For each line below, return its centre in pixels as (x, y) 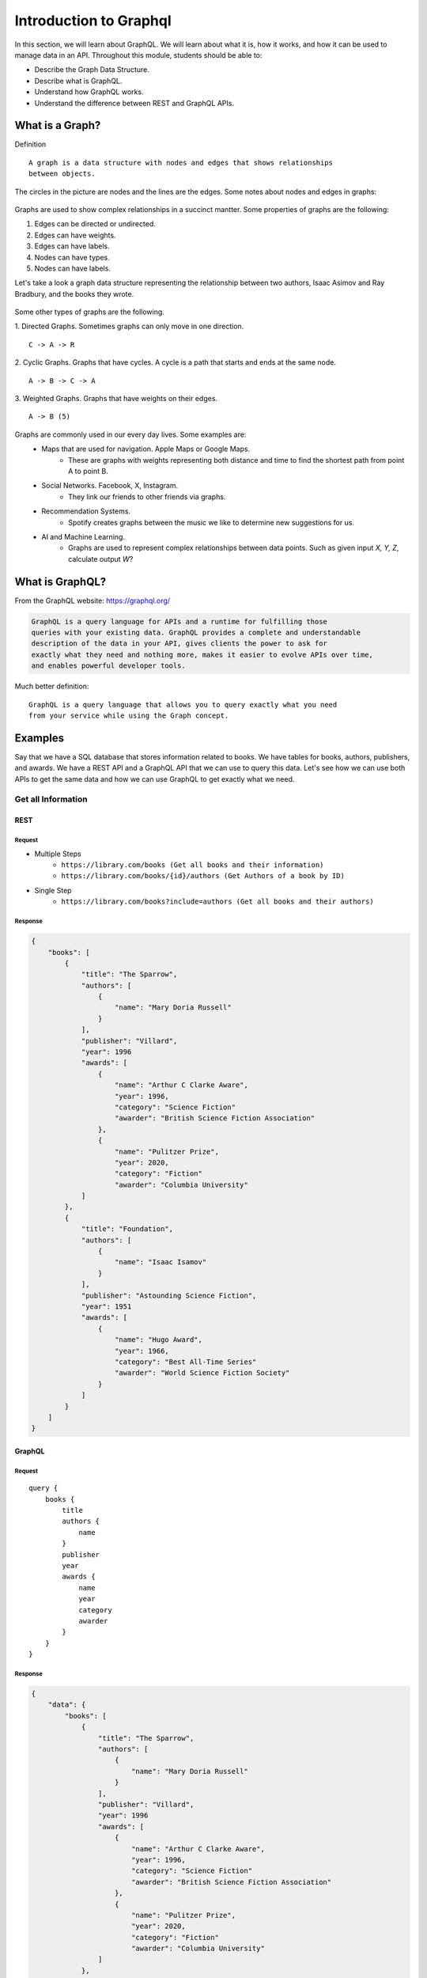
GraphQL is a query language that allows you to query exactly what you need (183, 705)
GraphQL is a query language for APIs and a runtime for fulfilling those (179, 621)
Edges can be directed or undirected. (95, 224)
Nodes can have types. (72, 257)
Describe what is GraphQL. (78, 81)
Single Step (53, 890)
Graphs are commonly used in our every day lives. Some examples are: (130, 434)
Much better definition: (52, 686)
